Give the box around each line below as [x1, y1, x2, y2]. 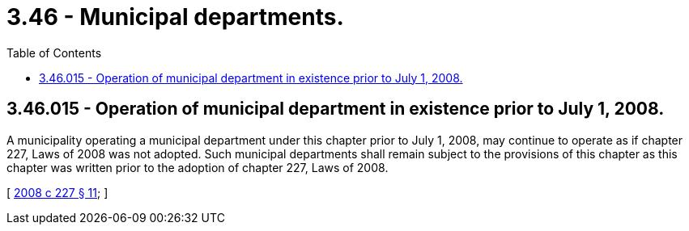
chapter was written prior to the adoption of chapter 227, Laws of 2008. [6, 160, 389, 174]
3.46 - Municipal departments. [6, 3, 344, 31]
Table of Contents [6, 45, 102, 60]
